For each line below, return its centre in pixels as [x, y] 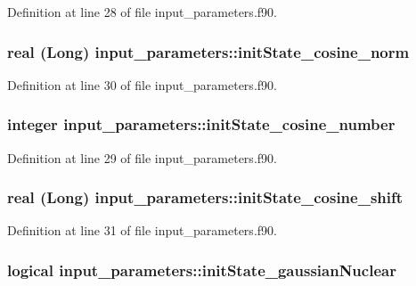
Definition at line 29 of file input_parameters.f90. [142, 157]
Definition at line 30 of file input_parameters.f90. [142, 84]
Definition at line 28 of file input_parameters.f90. [142, 12]
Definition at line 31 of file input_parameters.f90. [142, 230]
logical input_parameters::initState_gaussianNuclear [202, 270]
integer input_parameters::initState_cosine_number [201, 124]
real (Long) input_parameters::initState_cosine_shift [205, 197]
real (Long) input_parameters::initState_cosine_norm [208, 51]
